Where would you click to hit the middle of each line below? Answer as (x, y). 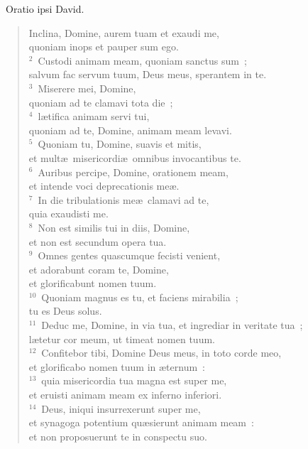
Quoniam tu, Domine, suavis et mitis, (120, 144)
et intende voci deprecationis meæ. (104, 186)
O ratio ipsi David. (45, 9)
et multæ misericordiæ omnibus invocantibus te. (135, 157)
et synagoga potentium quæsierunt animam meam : (141, 422)
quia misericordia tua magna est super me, (134, 380)
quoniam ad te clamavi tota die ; (101, 102)
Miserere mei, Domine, (87, 88)
